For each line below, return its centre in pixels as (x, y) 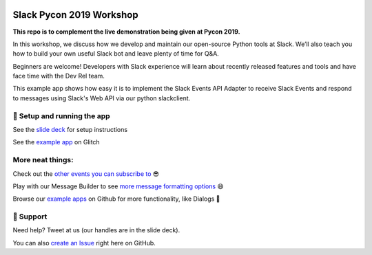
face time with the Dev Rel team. (59, 76)
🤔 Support (30, 217)
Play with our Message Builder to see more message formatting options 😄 (118, 186)
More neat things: (43, 160)
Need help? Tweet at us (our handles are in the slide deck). (96, 230)
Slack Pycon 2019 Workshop (75, 15)
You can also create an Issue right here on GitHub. (84, 243)
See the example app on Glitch (56, 142)
